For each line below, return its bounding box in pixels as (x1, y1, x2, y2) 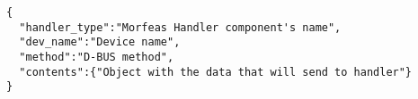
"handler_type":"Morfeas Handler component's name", (19, 21, 342, 34)
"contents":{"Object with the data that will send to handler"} (19, 65, 413, 78)
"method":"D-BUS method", (19, 50, 174, 63)
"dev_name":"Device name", (19, 36, 181, 49)
